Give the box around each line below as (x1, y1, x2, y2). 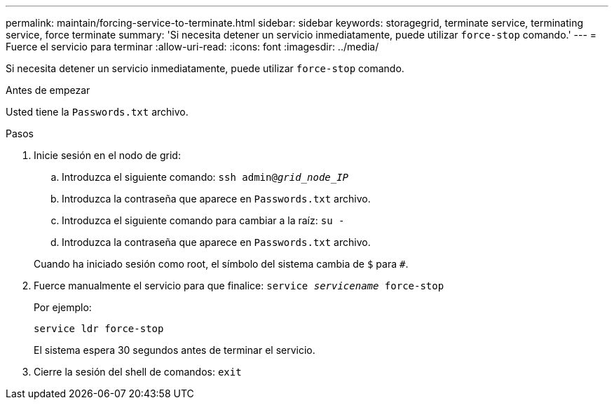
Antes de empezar (6, 84, 90, 96)
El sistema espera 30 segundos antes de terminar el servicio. (34, 344, 315, 356)
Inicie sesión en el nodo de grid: (34, 149, 181, 161)
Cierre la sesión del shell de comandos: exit (34, 366, 242, 378)
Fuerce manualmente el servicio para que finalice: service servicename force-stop (34, 280, 444, 291)
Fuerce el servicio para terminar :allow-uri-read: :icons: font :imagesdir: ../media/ (6, 41, 379, 53)
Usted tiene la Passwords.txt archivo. (6, 106, 189, 118)
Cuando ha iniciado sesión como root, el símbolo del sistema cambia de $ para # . (34, 258, 409, 270)
